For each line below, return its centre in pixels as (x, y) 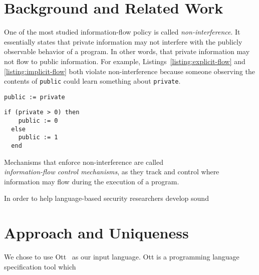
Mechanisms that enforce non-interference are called (84, 162)
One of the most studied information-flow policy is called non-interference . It (122, 32)
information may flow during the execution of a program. (92, 181)
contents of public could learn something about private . (92, 81)
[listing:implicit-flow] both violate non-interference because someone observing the (129, 71)
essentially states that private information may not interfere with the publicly (123, 41)
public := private (35, 97)
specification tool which (40, 266)
